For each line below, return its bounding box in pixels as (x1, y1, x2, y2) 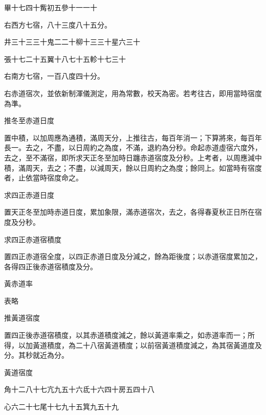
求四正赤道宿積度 (4, 234, 61, 244)
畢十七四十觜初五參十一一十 (4, 2, 97, 12)
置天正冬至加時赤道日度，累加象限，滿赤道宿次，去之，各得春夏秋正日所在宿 (4, 206, 262, 217)
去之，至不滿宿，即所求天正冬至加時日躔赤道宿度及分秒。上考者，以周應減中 (4, 152, 262, 163)
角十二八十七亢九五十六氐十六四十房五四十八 (4, 384, 154, 395)
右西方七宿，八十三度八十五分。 (4, 19, 112, 30)
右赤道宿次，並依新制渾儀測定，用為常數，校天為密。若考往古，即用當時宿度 (4, 87, 262, 98)
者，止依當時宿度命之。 (4, 172, 83, 183)
